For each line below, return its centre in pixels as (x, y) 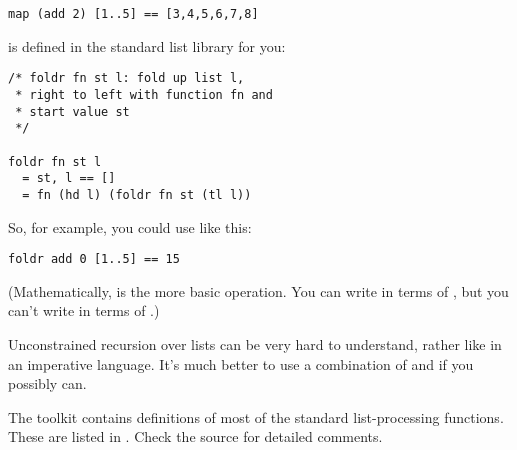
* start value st (72, 111)
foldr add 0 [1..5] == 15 (94, 259)
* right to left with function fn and (144, 94)
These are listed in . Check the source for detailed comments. (195, 436)
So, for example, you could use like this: (130, 226)
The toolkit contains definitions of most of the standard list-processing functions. (256, 416)
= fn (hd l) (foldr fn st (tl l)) (137, 194)
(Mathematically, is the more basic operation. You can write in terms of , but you (258, 290)
